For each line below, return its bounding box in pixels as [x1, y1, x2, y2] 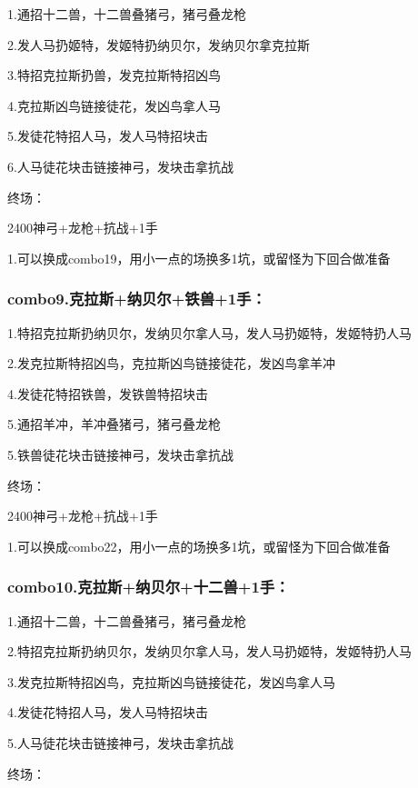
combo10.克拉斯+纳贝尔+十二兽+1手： [7, 575, 290, 598]
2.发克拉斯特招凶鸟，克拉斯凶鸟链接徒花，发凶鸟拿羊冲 [7, 354, 335, 373]
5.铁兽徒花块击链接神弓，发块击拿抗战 [7, 444, 234, 464]
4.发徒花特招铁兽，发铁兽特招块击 [7, 384, 208, 403]
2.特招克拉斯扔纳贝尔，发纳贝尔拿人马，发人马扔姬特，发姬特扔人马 [7, 642, 412, 661]
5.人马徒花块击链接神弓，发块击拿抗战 [7, 733, 234, 752]
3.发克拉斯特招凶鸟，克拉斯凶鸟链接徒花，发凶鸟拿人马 [7, 672, 335, 691]
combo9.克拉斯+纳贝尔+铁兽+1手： [7, 287, 266, 310]
